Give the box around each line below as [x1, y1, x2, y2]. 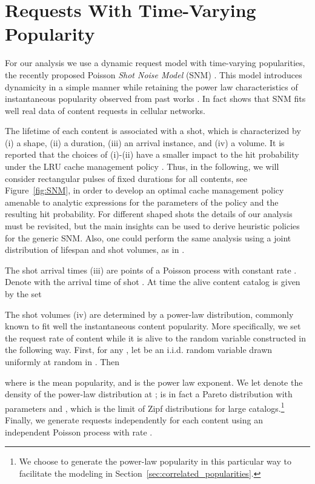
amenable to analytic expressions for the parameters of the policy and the [5, 195, 279, 208]
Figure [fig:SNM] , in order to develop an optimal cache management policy [5, 184, 284, 197]
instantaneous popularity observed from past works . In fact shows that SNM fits [5, 92, 306, 105]
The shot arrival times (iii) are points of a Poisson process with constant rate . [5, 263, 297, 276]
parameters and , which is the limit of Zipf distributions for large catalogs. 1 [5, 400, 285, 414]
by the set [5, 287, 42, 300]
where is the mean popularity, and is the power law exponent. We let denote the [5, 375, 303, 388]
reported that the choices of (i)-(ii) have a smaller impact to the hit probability [5, 148, 299, 161]
